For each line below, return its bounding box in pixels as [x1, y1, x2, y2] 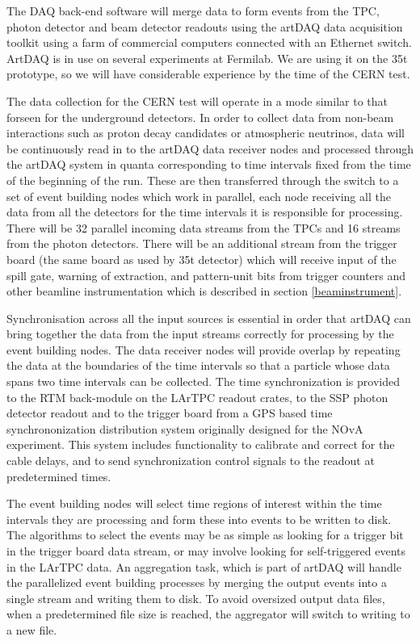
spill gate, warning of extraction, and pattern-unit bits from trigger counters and [6, 266, 406, 283]
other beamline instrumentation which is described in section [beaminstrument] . [6, 283, 402, 300]
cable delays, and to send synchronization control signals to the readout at [6, 452, 375, 469]
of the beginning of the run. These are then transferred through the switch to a [6, 171, 399, 188]
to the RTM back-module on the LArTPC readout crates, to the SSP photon [6, 388, 388, 405]
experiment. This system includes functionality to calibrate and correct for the [6, 436, 395, 453]
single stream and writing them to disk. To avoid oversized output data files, [6, 589, 385, 606]
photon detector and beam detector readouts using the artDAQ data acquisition [6, 18, 403, 35]
